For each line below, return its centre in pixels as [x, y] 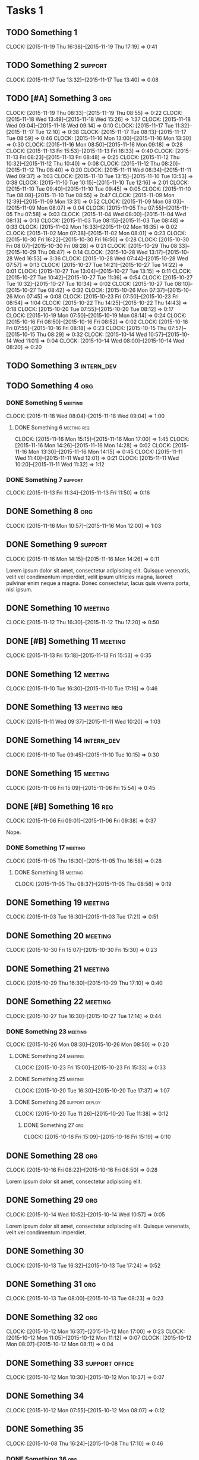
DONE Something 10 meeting [58, 608]
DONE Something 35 [45, 1429]
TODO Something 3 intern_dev [61, 366]
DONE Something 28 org [52, 1155]
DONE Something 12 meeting [58, 674]
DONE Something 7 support [45, 480]
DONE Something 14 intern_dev [63, 740]
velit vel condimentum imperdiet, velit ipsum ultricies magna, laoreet [90, 577]
